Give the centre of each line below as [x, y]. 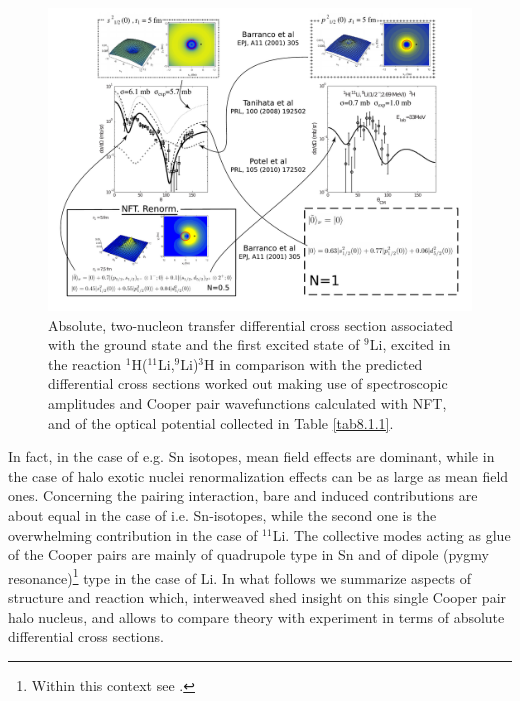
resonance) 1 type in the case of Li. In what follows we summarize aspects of [240, 576]
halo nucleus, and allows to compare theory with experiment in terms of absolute [256, 616]
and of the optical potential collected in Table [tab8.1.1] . [221, 422]
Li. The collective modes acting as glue [391, 534]
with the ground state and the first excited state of [204, 344]
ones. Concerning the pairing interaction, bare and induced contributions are [243, 495]
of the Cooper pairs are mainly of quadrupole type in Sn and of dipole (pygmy [248, 554]
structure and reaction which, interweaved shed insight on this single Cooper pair [257, 597]
